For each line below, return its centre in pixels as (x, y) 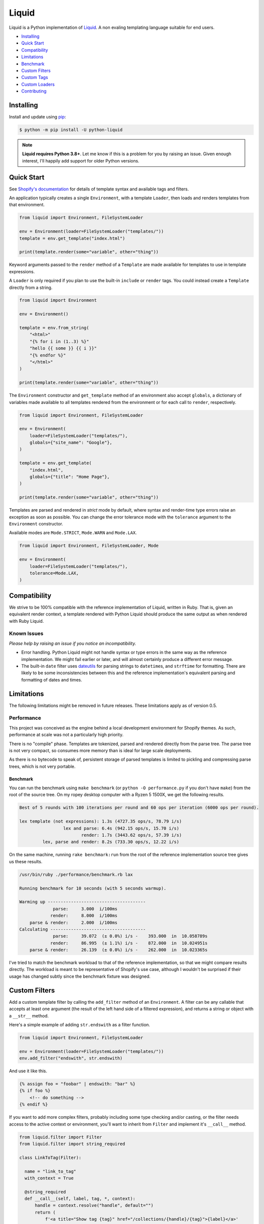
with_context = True (49, 1178)
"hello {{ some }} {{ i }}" (63, 348)
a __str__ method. (29, 1015)
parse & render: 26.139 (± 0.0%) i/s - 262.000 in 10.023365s (119, 950)
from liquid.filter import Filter (61, 1137)
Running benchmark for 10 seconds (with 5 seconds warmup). (93, 888)
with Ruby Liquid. (26, 621)
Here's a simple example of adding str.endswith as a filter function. (79, 1024)
